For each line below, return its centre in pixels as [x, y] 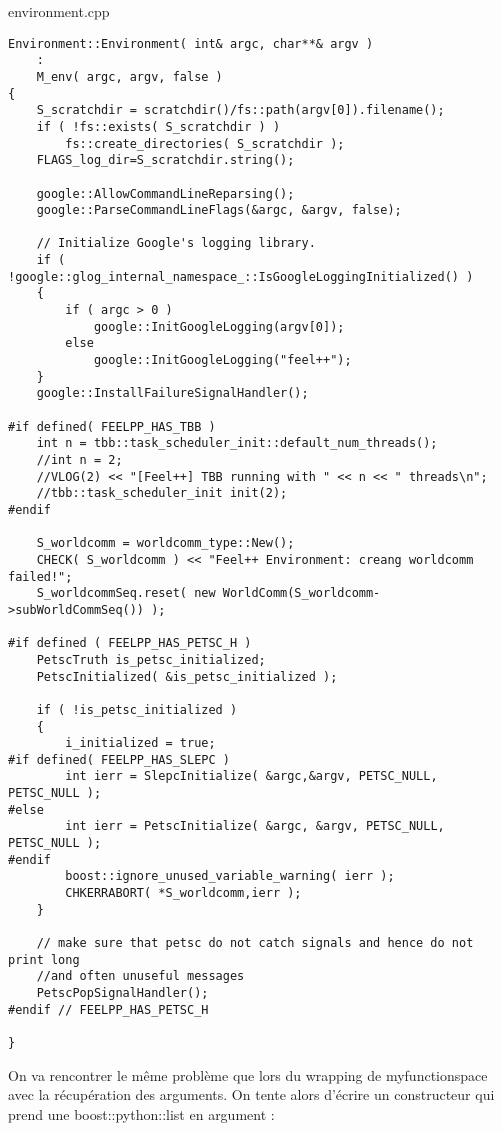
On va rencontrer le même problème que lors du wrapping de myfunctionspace [248, 1074]
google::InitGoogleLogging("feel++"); [222, 360]
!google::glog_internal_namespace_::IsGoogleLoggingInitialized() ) [241, 276]
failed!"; [40, 576]
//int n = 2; [79, 460]
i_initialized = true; [140, 743]
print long [44, 959]
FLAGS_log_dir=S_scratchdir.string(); [165, 160]
